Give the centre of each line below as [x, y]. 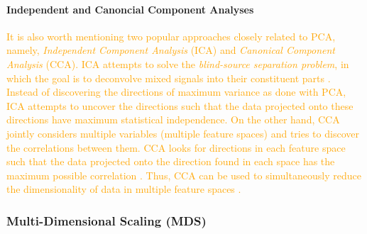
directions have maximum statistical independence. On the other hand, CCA [173, 119]
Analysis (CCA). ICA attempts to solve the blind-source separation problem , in [178, 63]
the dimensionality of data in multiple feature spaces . [124, 189]
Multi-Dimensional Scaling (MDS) [106, 220]
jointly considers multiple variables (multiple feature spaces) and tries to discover [183, 133]
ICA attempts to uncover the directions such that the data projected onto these [180, 105]
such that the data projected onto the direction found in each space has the [171, 161]
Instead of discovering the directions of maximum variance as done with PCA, [176, 92]
